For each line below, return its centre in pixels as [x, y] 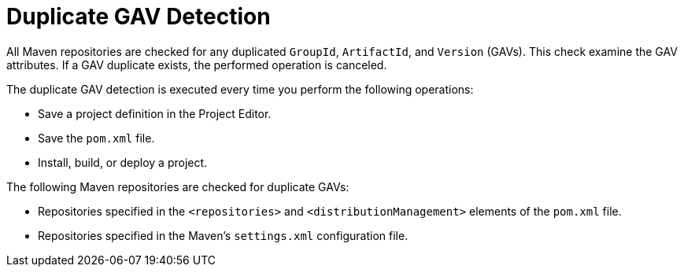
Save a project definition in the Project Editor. [155, 113]
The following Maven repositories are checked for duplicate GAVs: [178, 186]
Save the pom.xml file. [96, 138]
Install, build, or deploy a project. [123, 162]
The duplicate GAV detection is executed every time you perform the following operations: [240, 89]
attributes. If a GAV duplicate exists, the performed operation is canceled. [197, 65]
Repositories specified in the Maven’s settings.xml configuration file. [223, 235]
